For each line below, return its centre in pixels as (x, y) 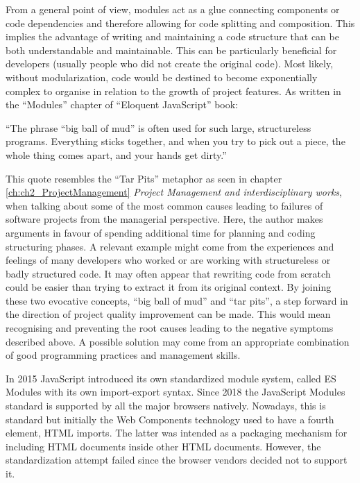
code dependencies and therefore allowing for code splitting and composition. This (180, 23)
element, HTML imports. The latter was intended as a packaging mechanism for (177, 433)
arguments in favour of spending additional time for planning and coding (161, 232)
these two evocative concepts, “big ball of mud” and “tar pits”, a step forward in (177, 300)
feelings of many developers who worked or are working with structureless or (168, 260)
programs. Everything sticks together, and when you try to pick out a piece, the (175, 141)
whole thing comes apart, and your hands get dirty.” (116, 154)
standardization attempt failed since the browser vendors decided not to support (177, 460)
